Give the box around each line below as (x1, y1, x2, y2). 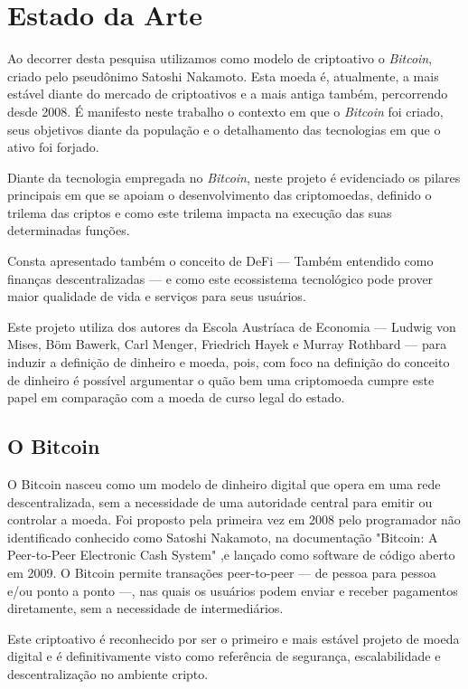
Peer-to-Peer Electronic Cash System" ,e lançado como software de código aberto (7, 545, 455, 564)
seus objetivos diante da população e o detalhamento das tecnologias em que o (7, 119, 441, 138)
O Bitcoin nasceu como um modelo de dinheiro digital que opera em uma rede (7, 475, 441, 494)
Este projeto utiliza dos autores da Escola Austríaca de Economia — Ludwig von (7, 316, 456, 335)
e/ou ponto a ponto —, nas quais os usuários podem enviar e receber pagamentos (7, 580, 458, 599)
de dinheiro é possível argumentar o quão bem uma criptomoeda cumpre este (7, 370, 435, 389)
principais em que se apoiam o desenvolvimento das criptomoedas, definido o (7, 185, 432, 204)
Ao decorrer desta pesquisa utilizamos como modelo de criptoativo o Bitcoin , (7, 49, 433, 68)
